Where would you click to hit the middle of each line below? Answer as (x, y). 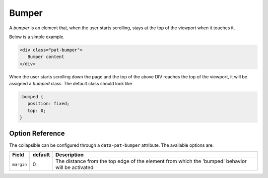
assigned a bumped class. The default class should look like (71, 84)
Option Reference (37, 133)
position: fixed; (48, 104)
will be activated (74, 168)
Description (69, 155)
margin (20, 164)
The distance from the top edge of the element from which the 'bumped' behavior (151, 161)
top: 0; (37, 111)
